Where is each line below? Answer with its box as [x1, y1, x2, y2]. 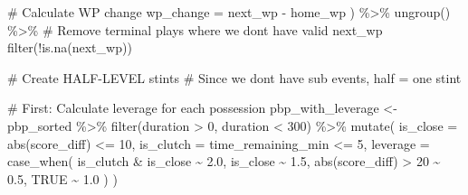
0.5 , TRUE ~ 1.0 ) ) [7, 169, 118, 188]
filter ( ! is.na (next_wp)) [7, 38, 132, 57]
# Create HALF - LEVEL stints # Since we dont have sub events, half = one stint [7, 68, 462, 87]
